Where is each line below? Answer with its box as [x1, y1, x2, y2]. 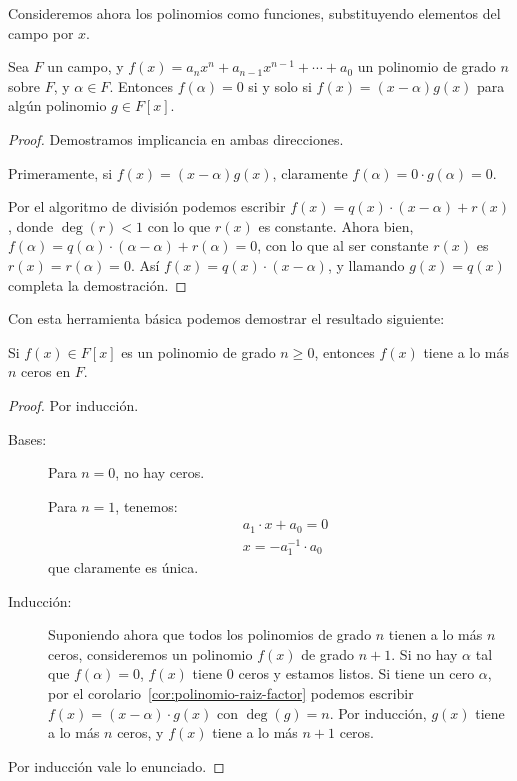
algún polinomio [8, 95, 107, 116]
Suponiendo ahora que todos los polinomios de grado [48, 624, 372, 645]
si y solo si [248, 75, 312, 96]
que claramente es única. [48, 557, 199, 578]
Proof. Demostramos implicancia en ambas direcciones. [8, 128, 344, 149]
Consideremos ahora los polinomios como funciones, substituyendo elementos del [8, 3, 501, 23]
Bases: [8, 428, 47, 449]
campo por [8, 22, 74, 43]
